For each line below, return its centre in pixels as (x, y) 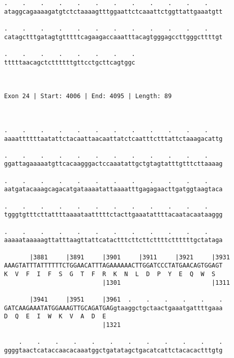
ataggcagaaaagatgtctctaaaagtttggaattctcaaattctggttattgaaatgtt (113, 11)
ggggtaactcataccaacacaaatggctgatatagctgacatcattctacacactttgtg (113, 350)
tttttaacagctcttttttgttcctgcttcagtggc (70, 62)
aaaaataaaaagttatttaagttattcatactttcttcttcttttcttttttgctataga (113, 240)
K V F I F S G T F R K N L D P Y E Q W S (110, 274)
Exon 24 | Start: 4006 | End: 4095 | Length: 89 (88, 96)
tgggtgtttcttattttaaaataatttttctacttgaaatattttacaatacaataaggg (113, 215)
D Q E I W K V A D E (55, 317)
